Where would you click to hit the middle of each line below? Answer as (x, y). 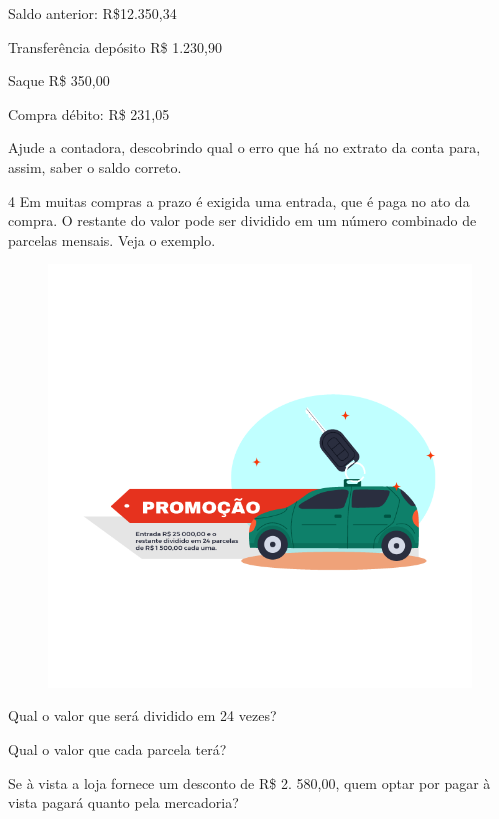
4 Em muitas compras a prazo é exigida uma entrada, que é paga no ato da (239, 200)
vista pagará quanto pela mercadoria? (123, 802)
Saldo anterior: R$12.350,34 (92, 13)
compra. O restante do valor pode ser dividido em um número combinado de (242, 220)
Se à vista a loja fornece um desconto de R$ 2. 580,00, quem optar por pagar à (249, 782)
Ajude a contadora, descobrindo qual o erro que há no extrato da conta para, (244, 147)
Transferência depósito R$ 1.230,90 (115, 46)
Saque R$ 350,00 (59, 80)
